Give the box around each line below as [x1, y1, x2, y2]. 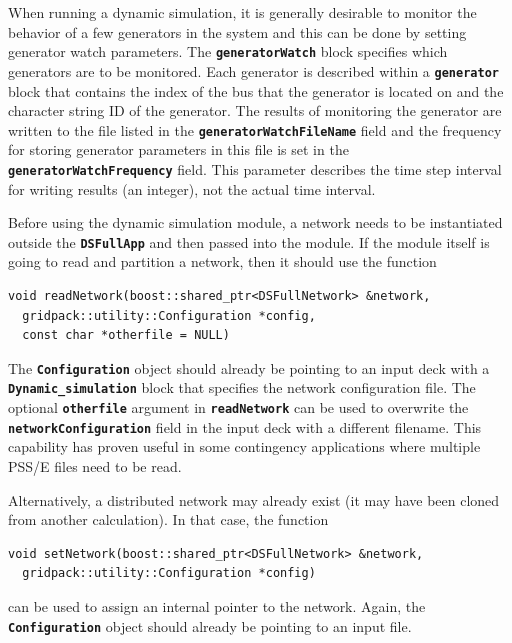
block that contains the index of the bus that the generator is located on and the [8, 80, 504, 101]
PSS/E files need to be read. [8, 456, 182, 477]
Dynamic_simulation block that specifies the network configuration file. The [8, 377, 476, 398]
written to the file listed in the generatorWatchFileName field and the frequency [8, 119, 502, 140]
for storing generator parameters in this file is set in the [8, 139, 349, 160]
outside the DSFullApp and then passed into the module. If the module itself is [8, 231, 490, 252]
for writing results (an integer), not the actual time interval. [8, 178, 376, 199]
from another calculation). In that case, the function [8, 509, 329, 530]
